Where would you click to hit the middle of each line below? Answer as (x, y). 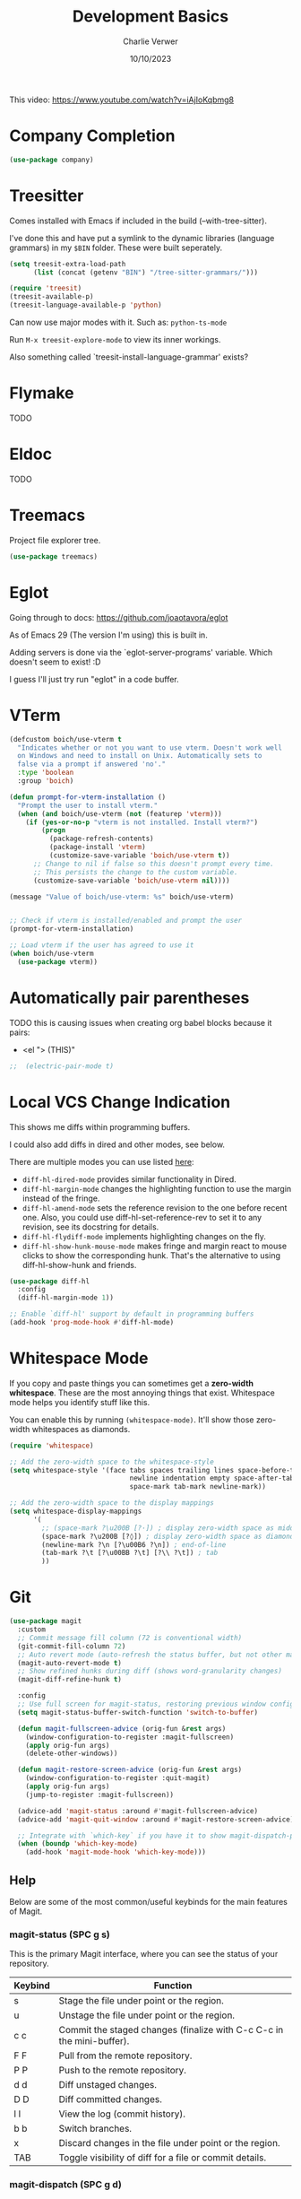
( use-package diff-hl (50, 1281)
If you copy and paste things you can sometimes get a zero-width (131, 1383)
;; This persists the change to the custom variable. (136, 872)
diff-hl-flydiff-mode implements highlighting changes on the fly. (144, 1236)
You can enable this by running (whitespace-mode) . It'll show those (132, 1420)
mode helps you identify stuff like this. (80, 1402)
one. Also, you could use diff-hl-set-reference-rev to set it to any (142, 1217)
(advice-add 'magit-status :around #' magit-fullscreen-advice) (138, 1811)
